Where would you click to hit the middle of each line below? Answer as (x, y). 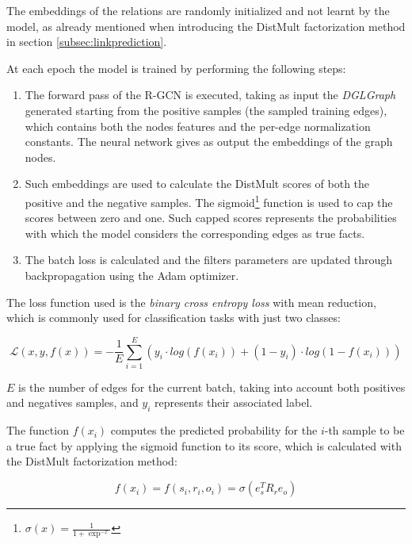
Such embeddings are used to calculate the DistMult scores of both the (197, 184)
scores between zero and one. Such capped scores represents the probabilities (211, 218)
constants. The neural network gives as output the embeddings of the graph (209, 142)
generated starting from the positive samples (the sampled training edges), (206, 110)
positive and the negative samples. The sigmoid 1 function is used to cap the (209, 201)
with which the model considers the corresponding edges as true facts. (195, 233)
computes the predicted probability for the (214, 430)
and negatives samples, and (72, 402)
